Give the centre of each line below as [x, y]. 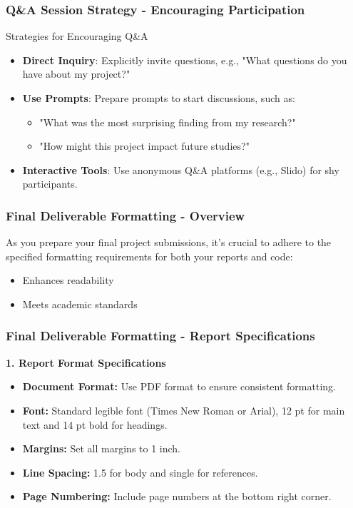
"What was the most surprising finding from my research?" [168, 122]
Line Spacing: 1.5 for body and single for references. [140, 472]
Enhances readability [68, 280]
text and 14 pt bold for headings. [95, 424]
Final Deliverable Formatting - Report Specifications [160, 336]
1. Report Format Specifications [86, 362]
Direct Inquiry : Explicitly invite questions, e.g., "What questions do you [185, 60]
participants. [50, 184]
